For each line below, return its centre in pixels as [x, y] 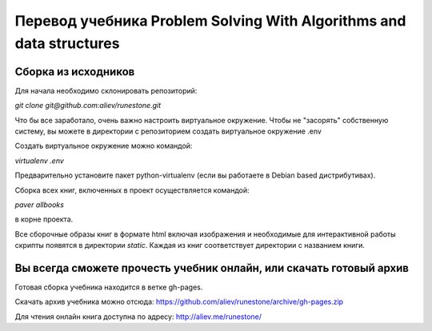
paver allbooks [39, 205]
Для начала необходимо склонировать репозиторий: [106, 90]
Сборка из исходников [75, 72]
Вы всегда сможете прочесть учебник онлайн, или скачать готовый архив [212, 268]
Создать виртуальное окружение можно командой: [104, 146]
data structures [67, 43]
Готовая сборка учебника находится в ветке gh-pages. [109, 287]
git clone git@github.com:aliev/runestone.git [88, 106]
